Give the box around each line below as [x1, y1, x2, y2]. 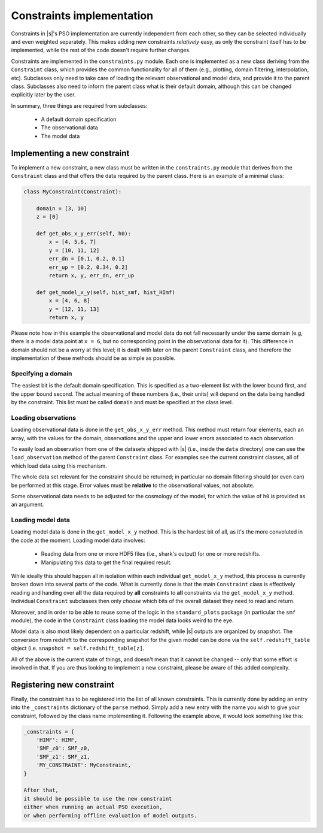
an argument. [11, 501, 44, 508]
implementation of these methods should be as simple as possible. [11, 355, 176, 362]
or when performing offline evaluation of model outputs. [23, 812, 197, 819]
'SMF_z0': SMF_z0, [36, 745, 90, 752]
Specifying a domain [11, 369, 72, 377]
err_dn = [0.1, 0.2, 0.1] [48, 255, 125, 262]
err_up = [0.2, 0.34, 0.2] [48, 263, 128, 271]
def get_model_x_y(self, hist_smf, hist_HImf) [36, 289, 176, 296]
